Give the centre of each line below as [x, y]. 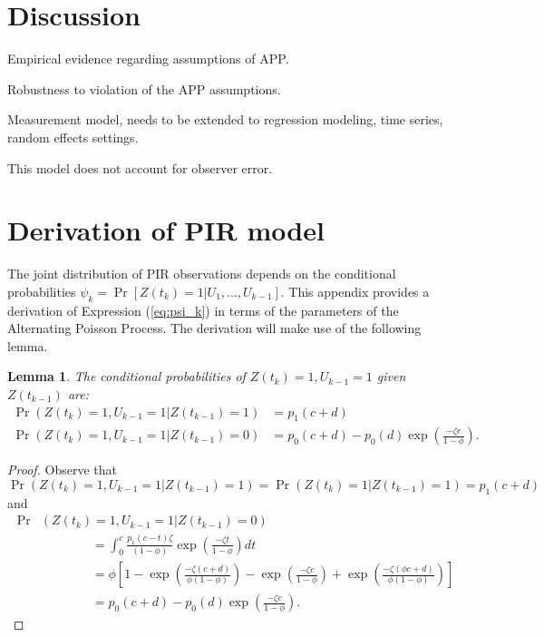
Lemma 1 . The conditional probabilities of [126, 376]
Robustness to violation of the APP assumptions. [144, 88]
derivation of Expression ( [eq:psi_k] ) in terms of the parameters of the [203, 310]
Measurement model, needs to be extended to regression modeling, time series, [225, 119]
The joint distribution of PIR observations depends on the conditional [202, 274]
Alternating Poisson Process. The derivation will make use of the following [214, 328]
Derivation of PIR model [166, 230]
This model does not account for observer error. [140, 167]
